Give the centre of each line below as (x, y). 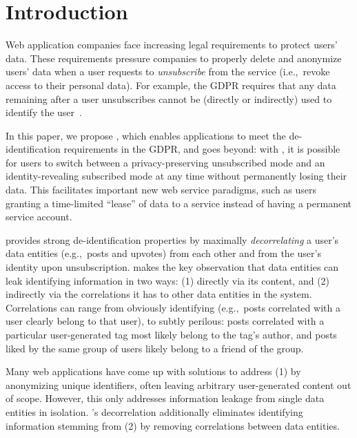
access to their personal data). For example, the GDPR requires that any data (171, 85)
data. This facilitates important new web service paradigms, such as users (161, 190)
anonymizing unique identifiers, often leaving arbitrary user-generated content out (178, 384)
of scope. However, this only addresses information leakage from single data (165, 398)
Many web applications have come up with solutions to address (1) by (153, 371)
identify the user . (44, 112)
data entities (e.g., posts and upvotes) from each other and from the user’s (163, 253)
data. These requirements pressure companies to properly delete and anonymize (174, 58)
